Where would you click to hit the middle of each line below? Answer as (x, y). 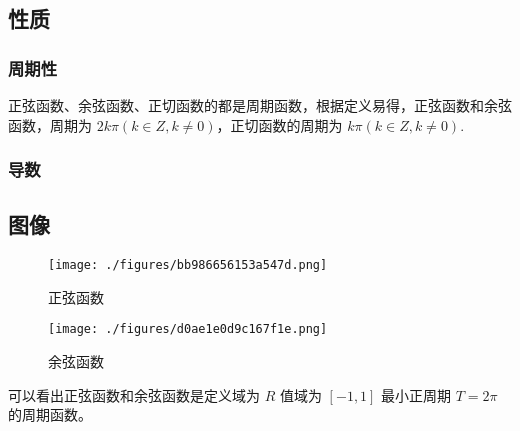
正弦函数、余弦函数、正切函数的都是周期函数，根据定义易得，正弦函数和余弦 (260, 105)
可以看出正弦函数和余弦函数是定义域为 (134, 394)
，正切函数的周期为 (279, 124)
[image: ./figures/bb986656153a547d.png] (188, 265)
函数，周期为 (50, 124)
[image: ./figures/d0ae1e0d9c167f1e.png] (188, 329)
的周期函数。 (50, 414)
